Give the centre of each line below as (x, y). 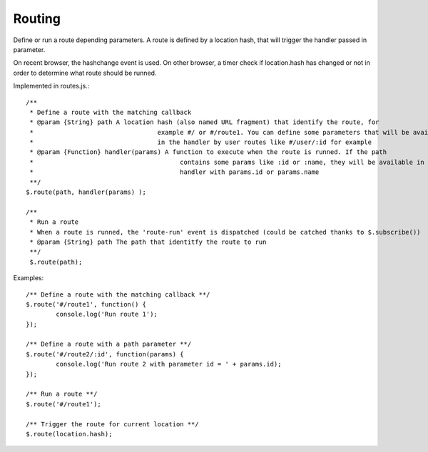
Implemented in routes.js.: (51, 86)
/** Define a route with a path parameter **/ (109, 344)
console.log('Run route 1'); (107, 314)
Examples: (29, 278)
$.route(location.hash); (69, 434)
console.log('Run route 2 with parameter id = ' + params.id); (169, 364)
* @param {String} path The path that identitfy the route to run (148, 242)
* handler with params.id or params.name (174, 172)
